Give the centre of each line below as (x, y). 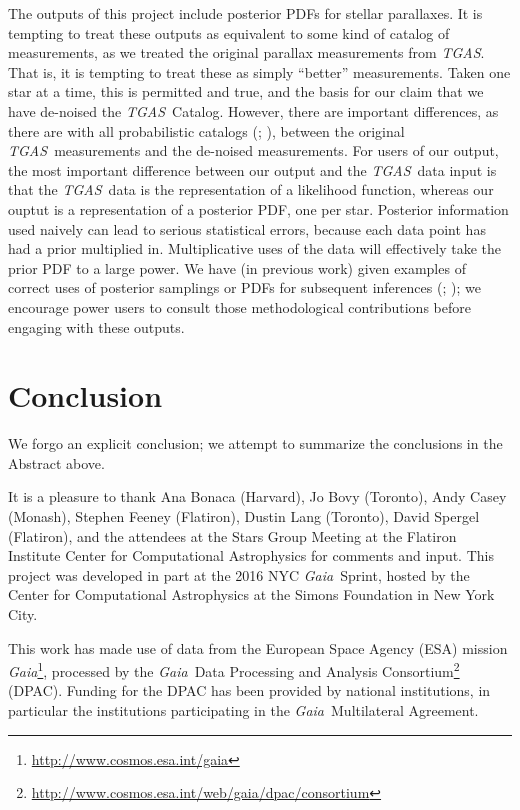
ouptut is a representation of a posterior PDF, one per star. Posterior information (258, 208)
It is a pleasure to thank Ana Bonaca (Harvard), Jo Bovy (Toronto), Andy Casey (257, 496)
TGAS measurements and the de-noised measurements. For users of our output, (253, 150)
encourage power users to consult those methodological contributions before (239, 306)
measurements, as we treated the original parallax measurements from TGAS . (246, 52)
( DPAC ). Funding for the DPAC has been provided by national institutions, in (249, 690)
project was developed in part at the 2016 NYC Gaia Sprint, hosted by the (239, 574)
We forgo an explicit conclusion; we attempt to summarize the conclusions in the (255, 443)
